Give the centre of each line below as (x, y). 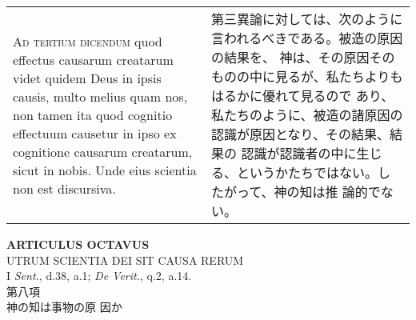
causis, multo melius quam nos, (100, 96)
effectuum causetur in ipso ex (95, 133)
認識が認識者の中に (299, 153)
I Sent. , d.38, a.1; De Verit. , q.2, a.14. (99, 276)
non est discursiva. (64, 188)
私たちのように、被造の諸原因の (307, 115)
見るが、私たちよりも (339, 76)
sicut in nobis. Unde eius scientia (105, 170)
